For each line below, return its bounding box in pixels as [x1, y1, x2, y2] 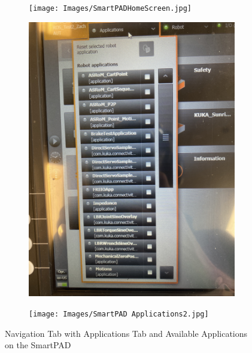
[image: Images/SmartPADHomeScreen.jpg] [29, 4, 192, 13]
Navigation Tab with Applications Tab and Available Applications [5, 327, 248, 339]
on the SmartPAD [5, 339, 71, 351]
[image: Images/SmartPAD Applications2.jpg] [29, 309, 209, 318]
